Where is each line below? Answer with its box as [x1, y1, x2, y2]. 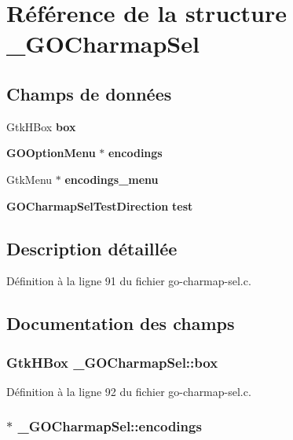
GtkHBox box [6, 118, 76, 134]
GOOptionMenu [6, 145, 96, 161]
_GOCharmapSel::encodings [17, 416, 202, 436]
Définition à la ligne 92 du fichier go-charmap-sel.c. [6, 383, 251, 399]
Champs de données [6, 81, 172, 105]
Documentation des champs [6, 311, 235, 335]
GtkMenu [6, 170, 53, 187]
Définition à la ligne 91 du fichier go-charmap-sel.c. [6, 273, 251, 289]
